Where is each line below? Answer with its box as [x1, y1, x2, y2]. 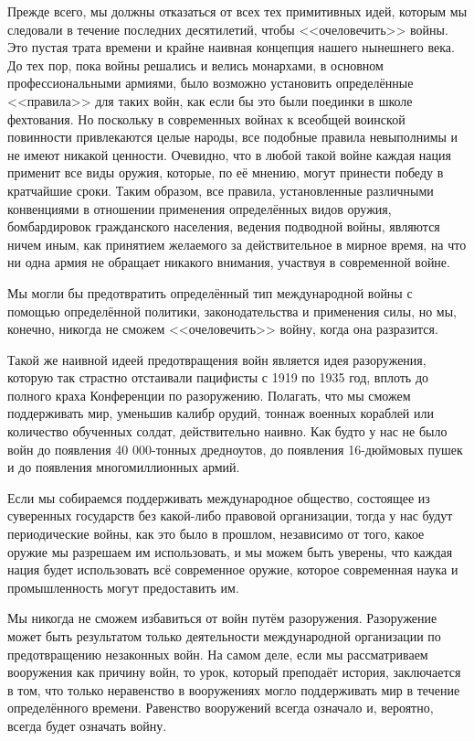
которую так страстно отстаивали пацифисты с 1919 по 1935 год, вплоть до [7, 368, 429, 387]
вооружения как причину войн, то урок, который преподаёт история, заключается [7, 662, 461, 682]
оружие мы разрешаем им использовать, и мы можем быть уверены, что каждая [7, 542, 453, 561]
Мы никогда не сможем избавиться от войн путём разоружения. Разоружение [7, 608, 437, 628]
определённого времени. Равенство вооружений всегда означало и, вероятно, [7, 698, 434, 717]
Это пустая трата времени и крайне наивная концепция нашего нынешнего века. [7, 38, 455, 57]
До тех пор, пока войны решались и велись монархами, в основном [7, 55, 384, 74]
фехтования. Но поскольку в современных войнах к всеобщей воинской [7, 109, 406, 128]
